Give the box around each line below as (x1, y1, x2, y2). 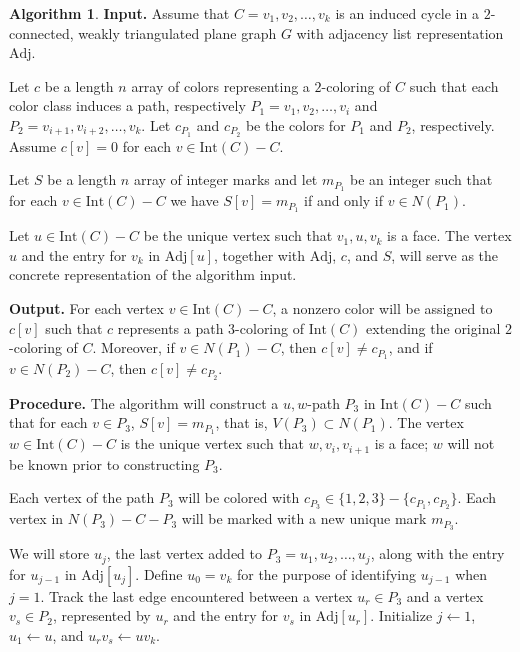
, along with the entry (370, 543, 505, 564)
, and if (388, 337, 433, 358)
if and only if (304, 190, 384, 211)
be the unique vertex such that (143, 225, 333, 246)
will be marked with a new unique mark (181, 508, 427, 529)
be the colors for (245, 114, 346, 135)
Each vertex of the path (9, 487, 155, 508)
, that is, (215, 412, 268, 433)
